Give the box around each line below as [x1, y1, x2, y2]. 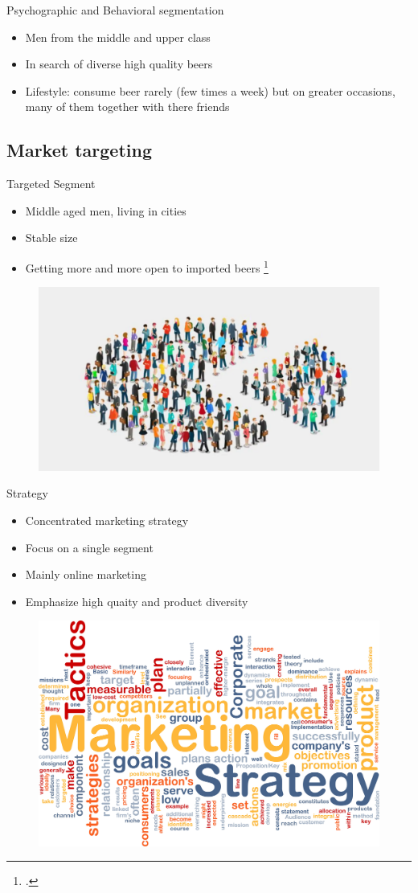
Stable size [25, 229, 78, 246]
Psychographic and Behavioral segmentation [6, 2, 224, 18]
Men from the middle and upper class [25, 28, 211, 45]
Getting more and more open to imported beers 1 [25, 256, 268, 276]
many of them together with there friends [25, 98, 230, 115]
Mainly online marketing [25, 566, 146, 583]
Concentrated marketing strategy [25, 511, 189, 528]
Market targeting [6, 137, 152, 162]
